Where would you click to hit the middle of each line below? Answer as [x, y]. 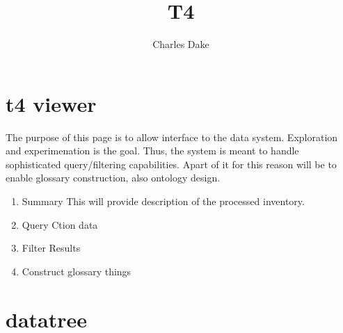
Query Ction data [60, 224]
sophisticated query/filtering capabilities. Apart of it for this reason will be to [171, 164]
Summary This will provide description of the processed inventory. [163, 201]
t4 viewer [51, 103]
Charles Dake [181, 44]
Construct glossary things [77, 271]
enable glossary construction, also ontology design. [113, 178]
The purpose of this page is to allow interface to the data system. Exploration [172, 137]
